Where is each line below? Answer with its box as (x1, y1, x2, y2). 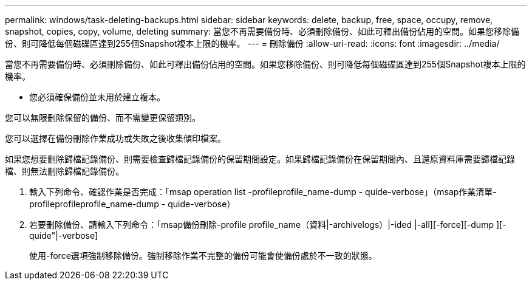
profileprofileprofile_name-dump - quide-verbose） (29, 199, 236, 209)
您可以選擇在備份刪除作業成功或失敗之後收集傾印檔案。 (5, 133, 226, 143)
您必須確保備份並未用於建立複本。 (29, 92, 165, 102)
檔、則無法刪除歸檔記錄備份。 (5, 166, 124, 176)
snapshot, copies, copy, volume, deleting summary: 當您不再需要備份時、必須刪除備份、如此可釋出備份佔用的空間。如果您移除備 (5, 26, 519, 36)
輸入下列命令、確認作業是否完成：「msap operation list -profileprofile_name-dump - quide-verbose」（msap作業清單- (29, 187, 497, 197)
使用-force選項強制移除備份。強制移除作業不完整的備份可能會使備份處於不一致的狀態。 (29, 250, 377, 261)
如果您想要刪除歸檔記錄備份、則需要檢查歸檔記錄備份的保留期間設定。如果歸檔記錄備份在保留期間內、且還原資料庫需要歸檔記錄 (5, 154, 515, 164)
